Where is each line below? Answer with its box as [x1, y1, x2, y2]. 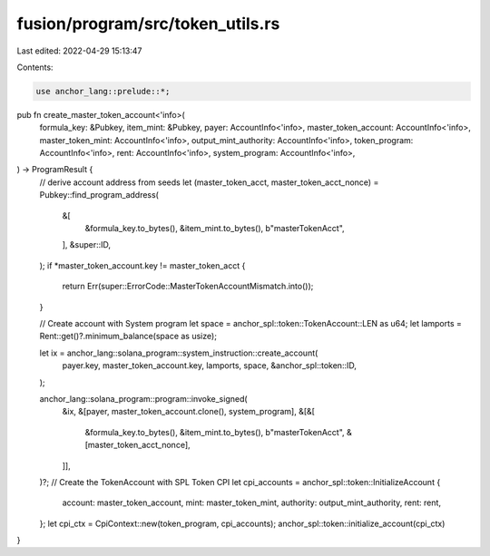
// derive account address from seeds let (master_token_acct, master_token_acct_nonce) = [39, 177, 379, 188]
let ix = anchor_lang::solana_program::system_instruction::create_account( [39, 347, 318, 358]
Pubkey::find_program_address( [39, 190, 159, 200]
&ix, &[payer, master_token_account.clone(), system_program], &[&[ [62, 406, 315, 417]
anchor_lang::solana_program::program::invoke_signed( [39, 393, 249, 404]
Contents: [16, 62, 54, 73]
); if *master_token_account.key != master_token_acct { [39, 259, 246, 271]
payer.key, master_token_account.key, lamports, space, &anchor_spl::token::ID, [62, 360, 358, 371]
